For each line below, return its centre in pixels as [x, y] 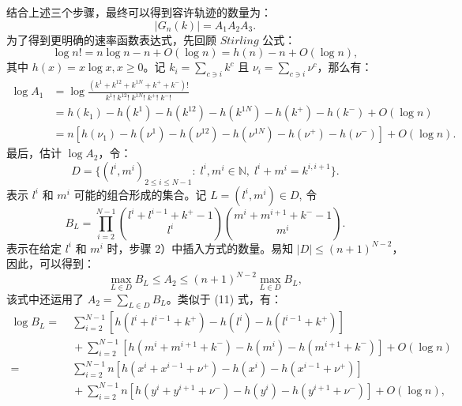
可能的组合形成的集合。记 [140, 194]
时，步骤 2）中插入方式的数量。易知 [200, 248]
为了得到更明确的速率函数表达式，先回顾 [111, 39]
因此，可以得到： [51, 263]
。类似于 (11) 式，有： [224, 298]
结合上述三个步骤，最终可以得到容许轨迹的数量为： [139, 12]
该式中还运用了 [45, 298]
